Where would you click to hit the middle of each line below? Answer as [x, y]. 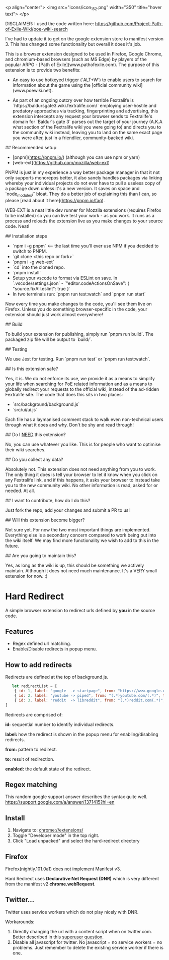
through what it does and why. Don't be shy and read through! [70, 425]
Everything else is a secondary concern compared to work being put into [81, 535]
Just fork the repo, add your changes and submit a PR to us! [67, 510]
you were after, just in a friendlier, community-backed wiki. [73, 138]
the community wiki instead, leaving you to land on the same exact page [87, 132]
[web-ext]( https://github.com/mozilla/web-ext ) [61, 162]
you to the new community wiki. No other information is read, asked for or [82, 485]
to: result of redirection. [30, 759]
